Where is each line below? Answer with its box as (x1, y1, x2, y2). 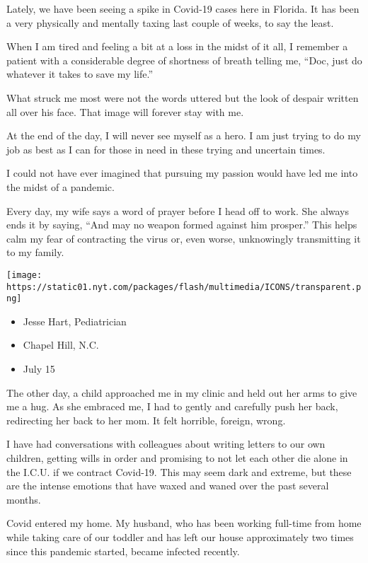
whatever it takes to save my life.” (6, 66, 154, 81)
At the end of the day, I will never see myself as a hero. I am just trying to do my (6, 128, 361, 143)
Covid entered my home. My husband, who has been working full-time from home (6, 516, 362, 530)
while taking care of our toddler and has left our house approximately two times (6, 530, 354, 544)
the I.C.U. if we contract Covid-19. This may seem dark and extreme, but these (6, 464, 352, 479)
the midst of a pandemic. (6, 179, 115, 194)
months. (6, 492, 41, 506)
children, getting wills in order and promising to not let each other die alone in (6, 451, 348, 465)
